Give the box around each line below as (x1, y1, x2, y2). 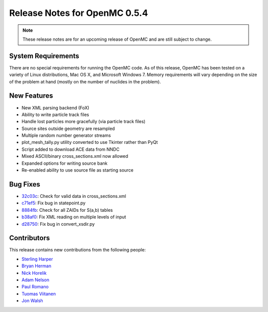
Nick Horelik (21, 270, 47, 276)
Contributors (9, 234, 50, 243)
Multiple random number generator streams (21, 132, 111, 138)
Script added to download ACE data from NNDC (21, 146, 120, 152)
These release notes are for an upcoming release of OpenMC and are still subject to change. (22, 36, 212, 42)
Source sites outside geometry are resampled (21, 125, 115, 131)
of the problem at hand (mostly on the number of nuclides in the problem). (9, 78, 161, 84)
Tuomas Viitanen (21, 291, 56, 297)
